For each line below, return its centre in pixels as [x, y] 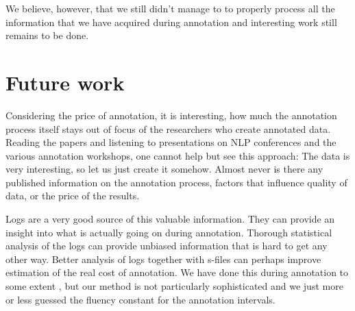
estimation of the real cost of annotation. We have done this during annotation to [177, 272]
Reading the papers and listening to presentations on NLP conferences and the [171, 142]
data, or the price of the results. [73, 196]
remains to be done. [47, 35]
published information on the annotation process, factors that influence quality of [176, 182]
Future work [65, 82]
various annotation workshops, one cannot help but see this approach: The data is [178, 155]
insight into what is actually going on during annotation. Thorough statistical [169, 232]
